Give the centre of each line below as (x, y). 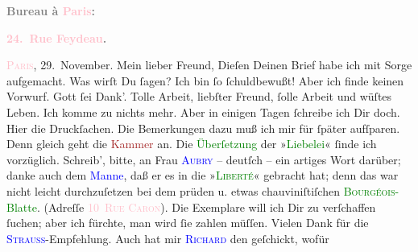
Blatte (22, 207)
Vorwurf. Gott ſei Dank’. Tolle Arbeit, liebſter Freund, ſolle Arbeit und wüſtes (199, 96)
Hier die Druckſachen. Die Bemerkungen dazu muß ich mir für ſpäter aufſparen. (203, 128)
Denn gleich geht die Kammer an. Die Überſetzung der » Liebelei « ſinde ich (192, 144)
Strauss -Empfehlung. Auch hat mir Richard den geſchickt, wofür (168, 238)
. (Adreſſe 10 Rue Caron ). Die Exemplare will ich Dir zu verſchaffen (206, 207)
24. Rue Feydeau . (57, 37)
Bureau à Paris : (51, 10)
